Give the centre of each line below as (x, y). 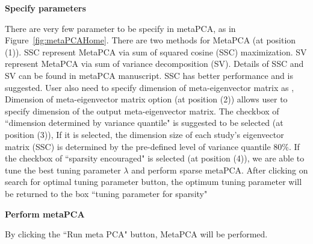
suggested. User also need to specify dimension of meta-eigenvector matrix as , (150, 87)
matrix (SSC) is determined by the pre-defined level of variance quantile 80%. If (152, 146)
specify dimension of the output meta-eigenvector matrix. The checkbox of (142, 111)
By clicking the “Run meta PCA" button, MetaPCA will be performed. (136, 234)
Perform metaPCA (45, 214)
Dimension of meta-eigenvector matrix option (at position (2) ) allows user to (146, 99)
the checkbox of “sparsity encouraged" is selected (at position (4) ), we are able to (155, 158)
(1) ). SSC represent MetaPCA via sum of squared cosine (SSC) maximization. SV (156, 52)
